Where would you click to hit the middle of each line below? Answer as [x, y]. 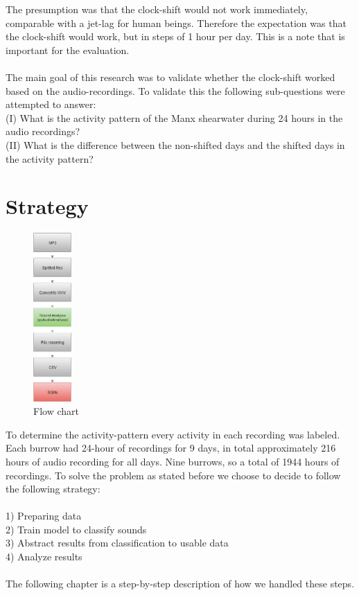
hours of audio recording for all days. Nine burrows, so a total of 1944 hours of [173, 461]
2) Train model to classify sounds [76, 529]
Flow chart [56, 411]
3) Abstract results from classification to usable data [117, 543]
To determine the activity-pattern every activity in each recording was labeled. [173, 434]
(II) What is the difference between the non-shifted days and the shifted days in [175, 144]
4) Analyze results [44, 557]
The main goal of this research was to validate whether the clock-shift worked [170, 77]
